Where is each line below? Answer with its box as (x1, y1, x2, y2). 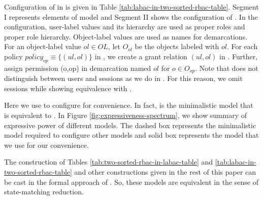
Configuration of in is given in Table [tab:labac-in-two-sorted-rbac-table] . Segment (4, 2, 259, 12)
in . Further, (219, 51, 258, 61)
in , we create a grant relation (94, 51, 187, 61)
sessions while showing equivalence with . (4, 83, 132, 93)
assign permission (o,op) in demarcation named (4, 62, 151, 73)
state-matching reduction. (4, 186, 84, 197)
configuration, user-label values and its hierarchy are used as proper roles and (4, 21, 245, 32)
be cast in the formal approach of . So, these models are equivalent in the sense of (4, 176, 258, 187)
